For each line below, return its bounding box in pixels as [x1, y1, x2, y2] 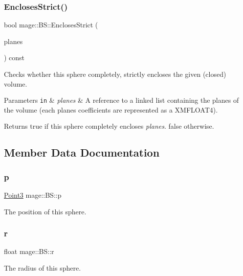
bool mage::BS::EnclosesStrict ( [4, 20, 98, 30]
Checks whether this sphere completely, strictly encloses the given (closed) [4, 69, 226, 79]
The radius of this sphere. [4, 263, 81, 273]
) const [4, 52, 25, 63]
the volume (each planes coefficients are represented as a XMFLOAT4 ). [4, 104, 218, 115]
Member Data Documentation [4, 145, 160, 160]
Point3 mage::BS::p [4, 190, 62, 200]
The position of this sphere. [4, 206, 87, 216]
